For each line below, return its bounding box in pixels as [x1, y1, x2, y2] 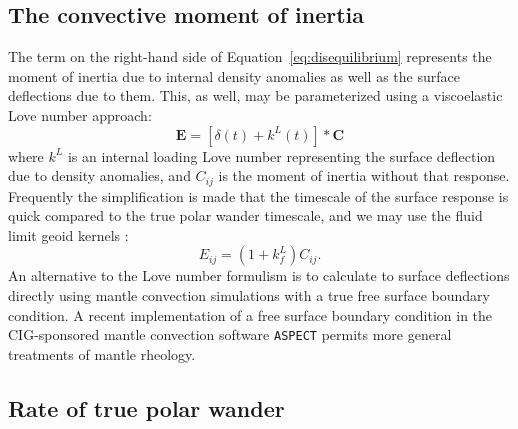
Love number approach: [8, 104, 152, 125]
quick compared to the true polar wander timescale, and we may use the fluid [8, 205, 483, 226]
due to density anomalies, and [8, 165, 191, 186]
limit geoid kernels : [8, 224, 129, 245]
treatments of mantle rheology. [8, 343, 196, 364]
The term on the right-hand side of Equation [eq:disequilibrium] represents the [8, 46, 492, 67]
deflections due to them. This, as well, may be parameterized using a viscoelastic [8, 85, 503, 106]
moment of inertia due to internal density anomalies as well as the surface [8, 65, 460, 86]
